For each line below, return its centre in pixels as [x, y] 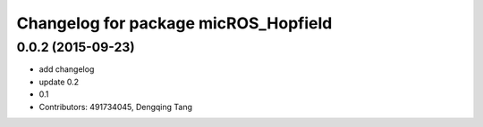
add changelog [67, 69]
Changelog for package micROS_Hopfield [174, 23]
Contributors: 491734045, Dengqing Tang [115, 107]
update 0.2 [59, 82]
